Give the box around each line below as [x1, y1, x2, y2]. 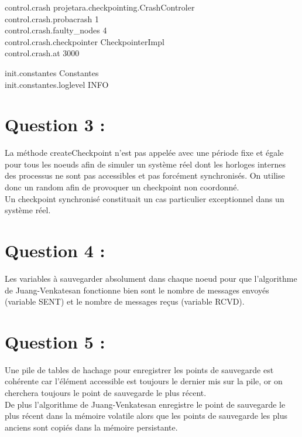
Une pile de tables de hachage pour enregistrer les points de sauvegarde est [5, 363, 274, 375]
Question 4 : [5, 238, 105, 262]
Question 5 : [5, 329, 105, 353]
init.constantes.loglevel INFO [5, 78, 109, 90]
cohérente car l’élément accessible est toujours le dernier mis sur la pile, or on [5, 375, 283, 387]
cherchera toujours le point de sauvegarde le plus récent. [5, 387, 207, 399]
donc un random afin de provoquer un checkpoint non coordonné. [5, 181, 239, 193]
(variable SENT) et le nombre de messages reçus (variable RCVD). [5, 295, 245, 308]
